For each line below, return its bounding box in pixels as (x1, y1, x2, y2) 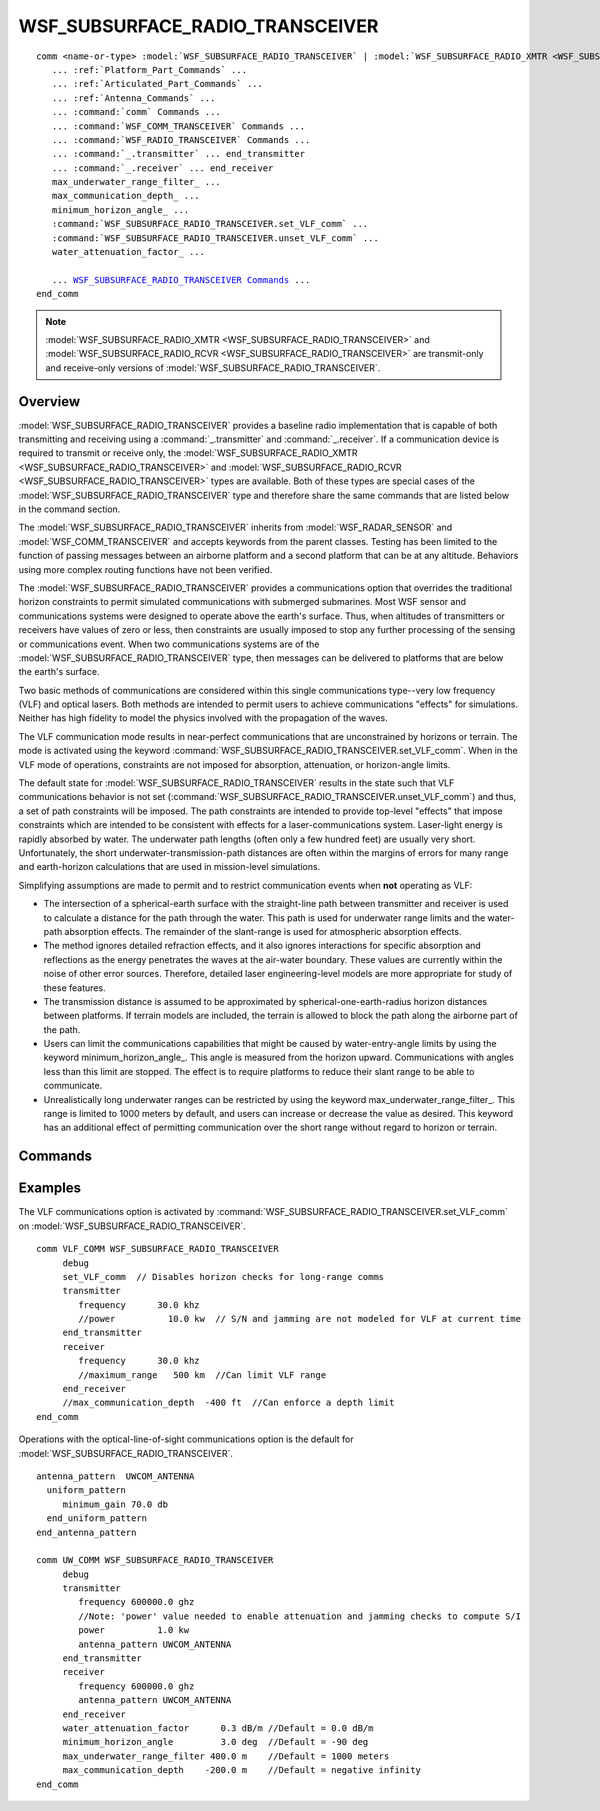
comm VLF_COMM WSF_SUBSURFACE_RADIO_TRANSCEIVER (36, 1243, 279, 1255)
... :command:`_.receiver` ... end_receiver (51, 162, 274, 174)
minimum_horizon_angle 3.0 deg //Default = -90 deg (62, 1736, 369, 1748)
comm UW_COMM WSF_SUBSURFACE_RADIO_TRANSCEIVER (36, 1555, 274, 1566)
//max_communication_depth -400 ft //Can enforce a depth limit (62, 1397, 395, 1409)
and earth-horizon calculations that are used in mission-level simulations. (18, 861, 321, 873)
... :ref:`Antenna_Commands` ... (51, 92, 216, 104)
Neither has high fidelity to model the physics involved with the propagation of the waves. (18, 712, 389, 724)
